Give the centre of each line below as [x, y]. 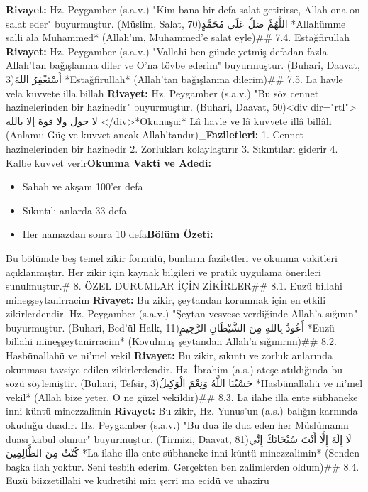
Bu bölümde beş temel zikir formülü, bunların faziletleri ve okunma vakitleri [172, 257]
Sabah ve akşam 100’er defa [83, 186]
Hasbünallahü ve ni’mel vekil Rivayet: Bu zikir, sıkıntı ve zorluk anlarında [169, 355]
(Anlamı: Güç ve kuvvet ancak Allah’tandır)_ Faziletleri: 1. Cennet [155, 135]
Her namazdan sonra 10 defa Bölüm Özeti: [118, 234]
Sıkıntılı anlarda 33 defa [74, 210]
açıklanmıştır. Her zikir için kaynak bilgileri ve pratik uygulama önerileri [163, 272]
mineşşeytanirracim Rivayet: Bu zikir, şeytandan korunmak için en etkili [166, 299]
